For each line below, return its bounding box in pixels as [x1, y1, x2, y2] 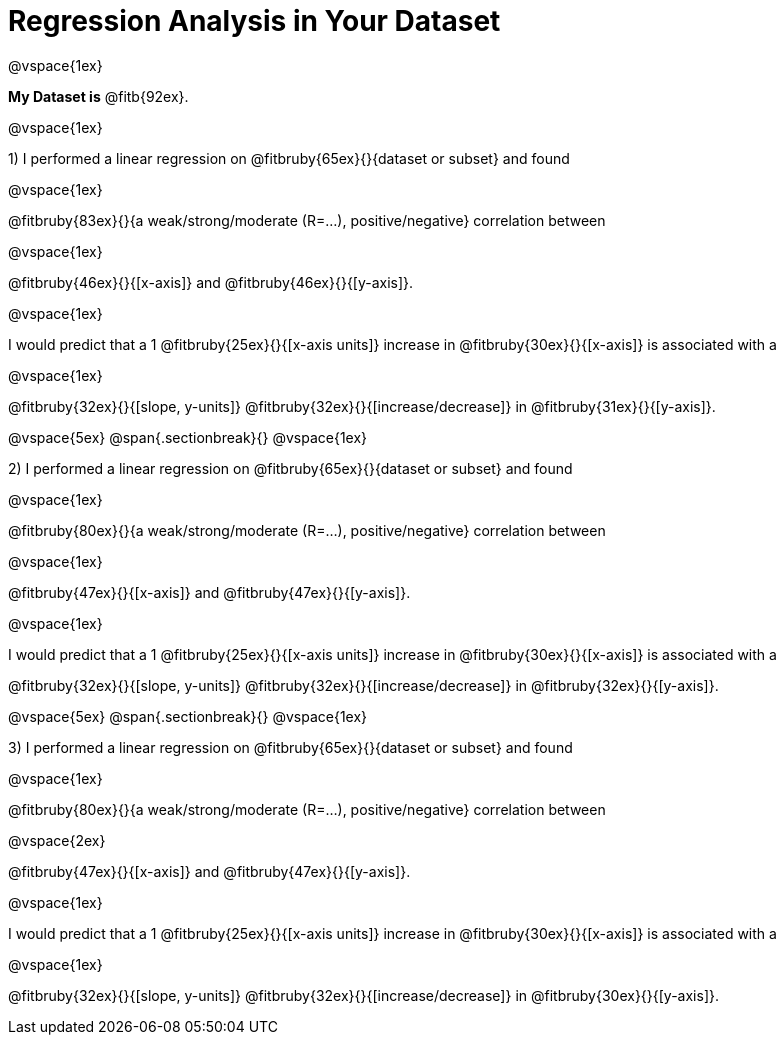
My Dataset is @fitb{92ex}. [8, 87, 189, 105]
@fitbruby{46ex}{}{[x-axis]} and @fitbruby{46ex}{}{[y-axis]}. [8, 273, 414, 291]
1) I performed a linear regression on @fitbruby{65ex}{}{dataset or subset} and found [8, 149, 570, 167]
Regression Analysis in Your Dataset [8, 4, 501, 38]
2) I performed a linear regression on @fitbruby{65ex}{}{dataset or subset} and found [8, 459, 573, 477]
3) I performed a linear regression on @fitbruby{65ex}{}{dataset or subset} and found [8, 738, 573, 756]
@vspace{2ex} [8, 831, 106, 849]
